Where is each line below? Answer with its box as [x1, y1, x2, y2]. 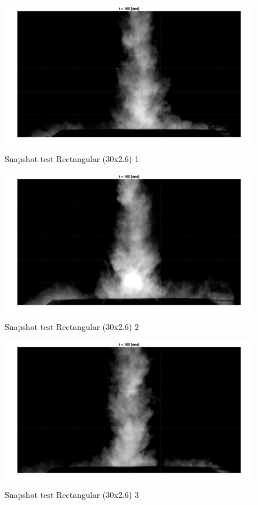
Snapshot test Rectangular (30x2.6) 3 [5, 489, 139, 501]
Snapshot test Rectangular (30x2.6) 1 [5, 152, 139, 164]
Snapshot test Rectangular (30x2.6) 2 [5, 320, 139, 332]
